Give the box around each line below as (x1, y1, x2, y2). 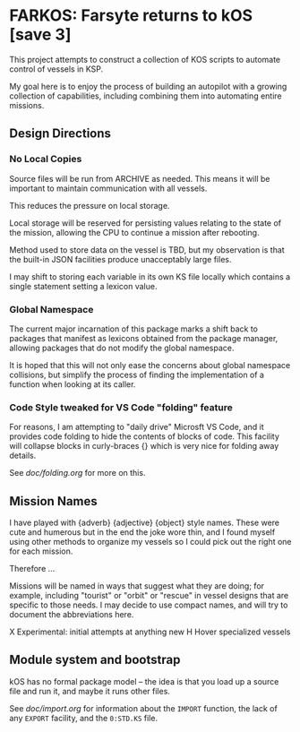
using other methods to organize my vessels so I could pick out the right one (9, 537, 293, 547)
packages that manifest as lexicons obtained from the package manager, (9, 332, 279, 343)
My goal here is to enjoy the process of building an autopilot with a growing (9, 81, 287, 91)
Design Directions (9, 126, 112, 142)
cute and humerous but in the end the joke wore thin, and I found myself (9, 527, 276, 538)
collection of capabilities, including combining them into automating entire (9, 90, 282, 101)
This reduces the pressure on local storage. (9, 200, 170, 211)
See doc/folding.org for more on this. (9, 468, 146, 478)
